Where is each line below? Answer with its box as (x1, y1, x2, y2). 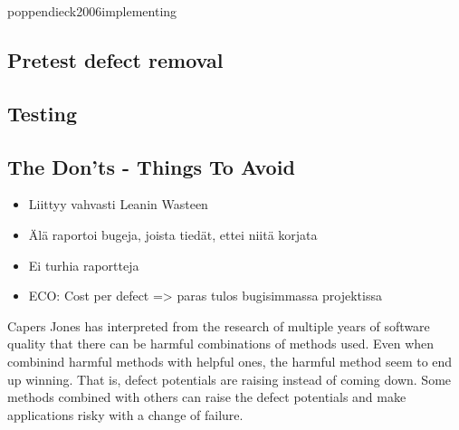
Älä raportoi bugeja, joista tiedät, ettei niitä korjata (28, 225, 318, 244)
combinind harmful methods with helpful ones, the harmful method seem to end (7, 351, 453, 370)
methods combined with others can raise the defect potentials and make (7, 387, 406, 406)
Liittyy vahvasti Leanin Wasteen (28, 195, 208, 214)
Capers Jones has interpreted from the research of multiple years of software (7, 316, 430, 335)
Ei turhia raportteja (28, 255, 139, 274)
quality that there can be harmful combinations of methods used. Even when (7, 334, 435, 353)
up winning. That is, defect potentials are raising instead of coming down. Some (7, 369, 452, 388)
